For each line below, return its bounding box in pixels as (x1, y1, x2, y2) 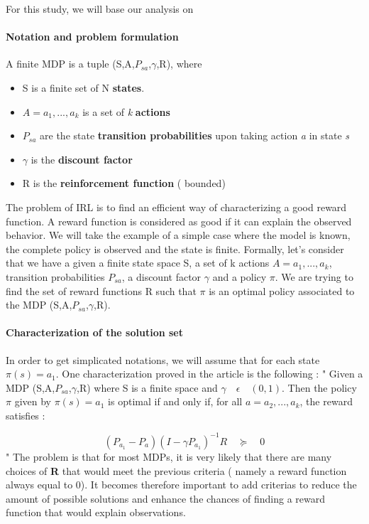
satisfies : (6, 407, 45, 422)
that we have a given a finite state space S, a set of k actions (6, 255, 270, 270)
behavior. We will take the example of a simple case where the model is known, (6, 228, 351, 242)
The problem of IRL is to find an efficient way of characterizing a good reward (6, 199, 347, 214)
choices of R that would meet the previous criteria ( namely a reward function (6, 463, 347, 478)
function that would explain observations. (6, 505, 186, 520)
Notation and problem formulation (6, 29, 179, 44)
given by (14, 394, 51, 409)
